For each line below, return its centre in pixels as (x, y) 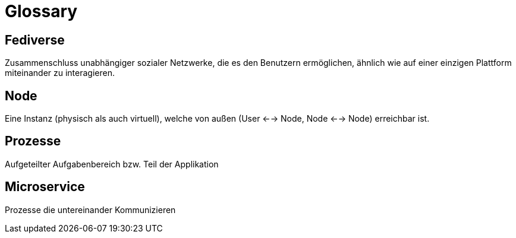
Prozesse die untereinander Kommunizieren (90, 210)
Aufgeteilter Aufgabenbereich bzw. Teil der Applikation (112, 164)
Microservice (45, 187)
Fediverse (35, 40)
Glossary (41, 11)
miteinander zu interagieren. (60, 73)
